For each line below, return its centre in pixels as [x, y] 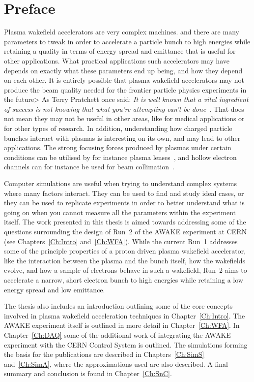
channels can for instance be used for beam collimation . [89, 167]
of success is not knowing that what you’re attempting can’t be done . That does [124, 109]
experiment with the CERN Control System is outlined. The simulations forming [126, 344]
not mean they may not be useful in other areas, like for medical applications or [124, 118]
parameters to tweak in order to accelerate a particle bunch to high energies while [127, 41]
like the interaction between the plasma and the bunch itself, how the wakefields [125, 260]
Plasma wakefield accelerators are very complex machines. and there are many [122, 32]
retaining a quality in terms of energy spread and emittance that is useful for [120, 51]
